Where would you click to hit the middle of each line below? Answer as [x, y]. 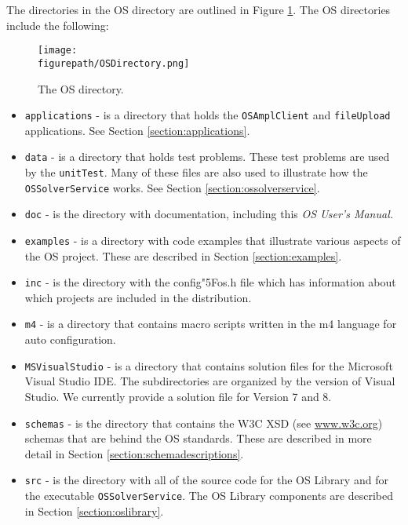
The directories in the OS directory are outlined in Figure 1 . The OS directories [199, 9]
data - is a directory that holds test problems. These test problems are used [207, 157]
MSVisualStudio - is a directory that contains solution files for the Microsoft [209, 365]
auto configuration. [70, 339]
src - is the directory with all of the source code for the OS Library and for [206, 480]
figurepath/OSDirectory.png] [114, 63]
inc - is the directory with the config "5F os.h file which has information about [210, 282]
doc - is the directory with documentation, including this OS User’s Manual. [209, 214]
